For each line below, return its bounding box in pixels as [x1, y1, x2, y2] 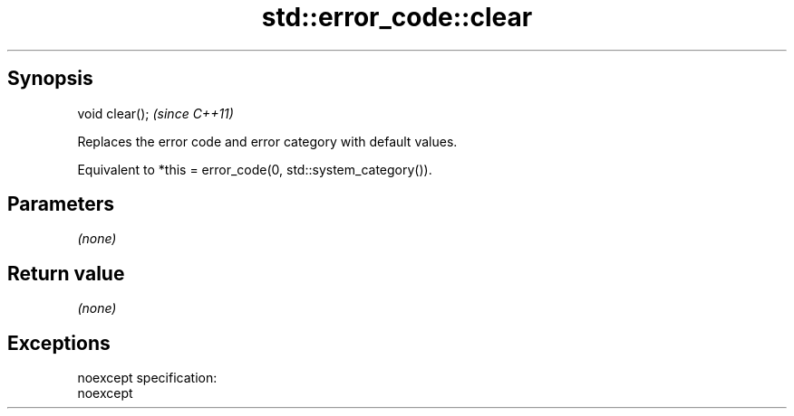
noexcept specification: [77, 370, 218, 386]
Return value [7, 261, 125, 285]
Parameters [7, 193, 114, 216]
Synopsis [7, 67, 93, 90]
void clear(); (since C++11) [77, 105, 234, 121]
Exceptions [7, 331, 111, 355]
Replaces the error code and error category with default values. [77, 133, 458, 149]
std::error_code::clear [261, 2, 533, 33]
